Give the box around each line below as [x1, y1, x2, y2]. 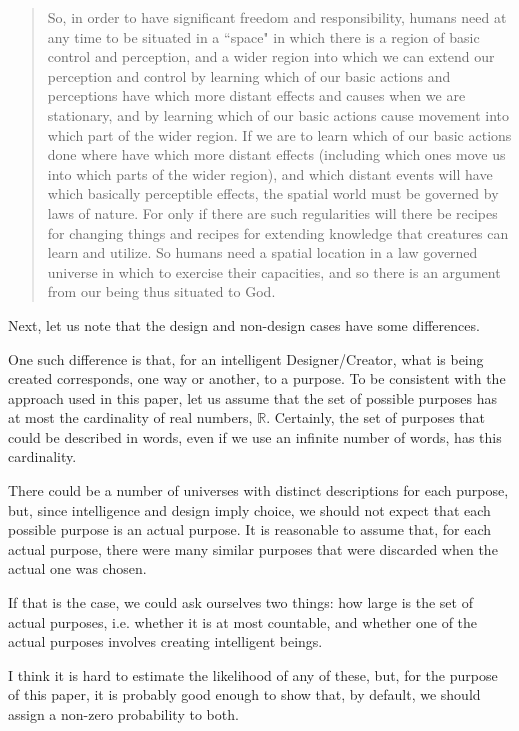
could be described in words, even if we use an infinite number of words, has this [8, 426, 502, 447]
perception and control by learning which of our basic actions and [47, 65, 451, 86]
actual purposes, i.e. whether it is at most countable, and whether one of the [8, 611, 478, 632]
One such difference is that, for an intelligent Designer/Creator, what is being [8, 348, 484, 369]
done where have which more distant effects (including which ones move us [47, 144, 506, 165]
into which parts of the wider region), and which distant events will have [47, 163, 493, 184]
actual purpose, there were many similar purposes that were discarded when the [8, 538, 498, 559]
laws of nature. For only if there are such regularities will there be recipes [47, 202, 498, 223]
